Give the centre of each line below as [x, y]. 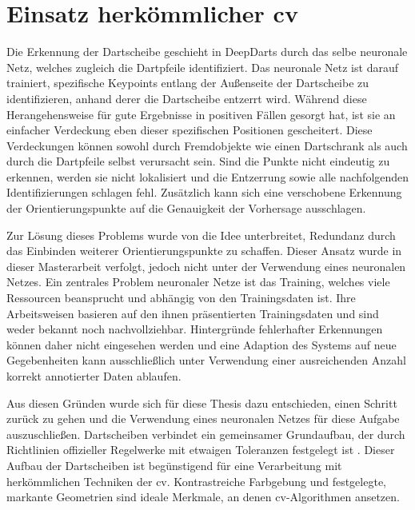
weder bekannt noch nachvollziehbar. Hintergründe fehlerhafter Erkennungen [195, 329]
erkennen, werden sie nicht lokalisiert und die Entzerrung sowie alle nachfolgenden [208, 176]
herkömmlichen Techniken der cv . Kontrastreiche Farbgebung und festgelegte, [196, 481]
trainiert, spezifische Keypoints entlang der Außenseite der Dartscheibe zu [188, 83]
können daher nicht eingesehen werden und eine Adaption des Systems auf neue [202, 344]
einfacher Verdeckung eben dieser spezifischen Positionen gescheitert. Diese [190, 130]
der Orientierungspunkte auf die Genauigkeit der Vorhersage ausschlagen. [186, 208]
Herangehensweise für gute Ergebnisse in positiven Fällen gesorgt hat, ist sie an [201, 114]
